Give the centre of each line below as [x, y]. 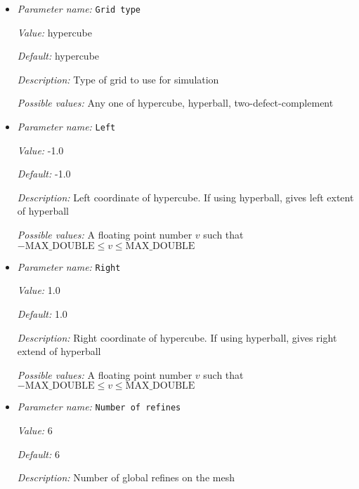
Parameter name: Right [69, 266]
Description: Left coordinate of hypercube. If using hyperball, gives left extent [185, 197]
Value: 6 [35, 430]
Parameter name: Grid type [79, 8]
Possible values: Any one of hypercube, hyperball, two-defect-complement [175, 103]
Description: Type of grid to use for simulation [118, 79]
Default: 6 [38, 454]
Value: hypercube [54, 32]
